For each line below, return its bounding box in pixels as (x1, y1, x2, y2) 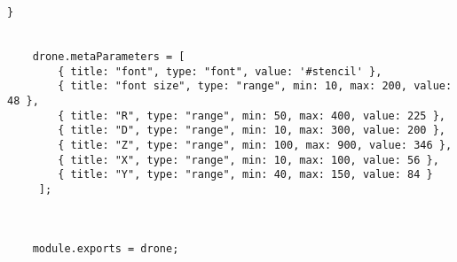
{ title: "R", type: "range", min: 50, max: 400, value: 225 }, (58, 109, 445, 122)
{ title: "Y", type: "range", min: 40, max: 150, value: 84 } (58, 168, 433, 181)
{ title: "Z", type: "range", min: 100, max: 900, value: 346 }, (58, 138, 453, 151)
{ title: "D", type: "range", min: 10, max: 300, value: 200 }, (58, 124, 445, 137)
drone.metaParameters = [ (32, 50, 185, 63)
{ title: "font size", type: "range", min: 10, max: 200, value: (58, 80, 453, 93)
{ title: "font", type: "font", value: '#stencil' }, (58, 65, 382, 78)
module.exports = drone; (32, 242, 179, 255)
